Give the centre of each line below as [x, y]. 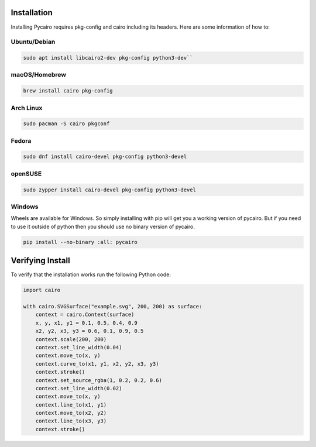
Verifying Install [40, 261]
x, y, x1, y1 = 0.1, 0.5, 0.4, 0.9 [86, 323]
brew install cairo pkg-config [68, 91]
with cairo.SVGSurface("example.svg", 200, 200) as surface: [113, 306]
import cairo [42, 290]
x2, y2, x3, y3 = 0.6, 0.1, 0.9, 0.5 [90, 331]
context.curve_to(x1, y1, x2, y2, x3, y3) [97, 364]
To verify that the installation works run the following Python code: [91, 274]
